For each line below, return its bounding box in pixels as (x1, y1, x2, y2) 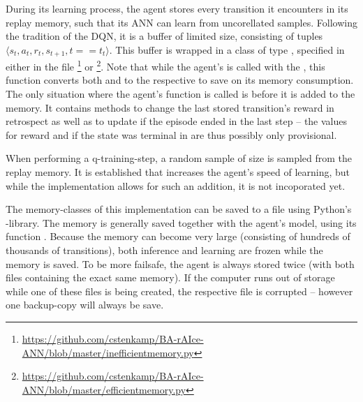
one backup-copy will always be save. (6, 297, 164, 312)
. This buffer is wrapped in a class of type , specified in (109, 42, 345, 57)
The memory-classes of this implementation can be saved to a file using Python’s (6, 202, 352, 216)
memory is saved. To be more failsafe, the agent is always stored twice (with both (6, 256, 355, 271)
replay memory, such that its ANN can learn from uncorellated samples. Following (6, 15, 357, 29)
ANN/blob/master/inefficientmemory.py (22, 345, 194, 359)
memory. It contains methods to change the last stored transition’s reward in (6, 100, 334, 114)
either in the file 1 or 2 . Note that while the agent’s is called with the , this (6, 57, 325, 73)
